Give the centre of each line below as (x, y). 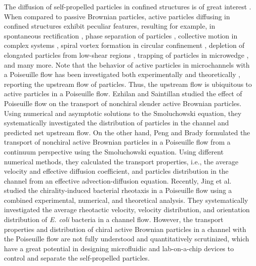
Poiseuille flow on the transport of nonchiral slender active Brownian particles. (123, 103)
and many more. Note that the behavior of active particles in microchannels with (127, 64)
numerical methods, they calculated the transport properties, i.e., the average (121, 161)
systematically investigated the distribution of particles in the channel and (117, 123)
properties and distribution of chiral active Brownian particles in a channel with (125, 229)
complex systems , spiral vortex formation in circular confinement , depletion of (124, 45)
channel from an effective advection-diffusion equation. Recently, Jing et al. (118, 180)
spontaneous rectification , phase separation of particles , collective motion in (121, 35)
